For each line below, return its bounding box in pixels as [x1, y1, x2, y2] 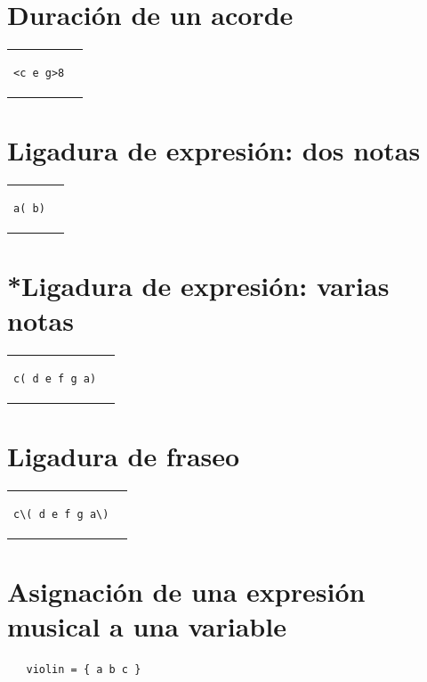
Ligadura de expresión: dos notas [7, 132, 421, 168]
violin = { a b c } [26, 663, 141, 677]
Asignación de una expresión [7, 573, 366, 610]
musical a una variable [7, 608, 286, 645]
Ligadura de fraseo [7, 438, 240, 474]
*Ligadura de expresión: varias [7, 267, 390, 304]
